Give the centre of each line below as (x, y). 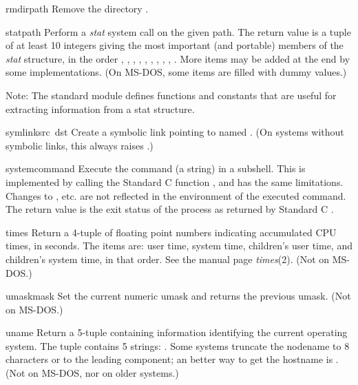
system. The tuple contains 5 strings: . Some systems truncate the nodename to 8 (178, 345)
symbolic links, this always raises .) (80, 145)
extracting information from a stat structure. (100, 108)
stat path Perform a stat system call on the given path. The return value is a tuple (178, 31)
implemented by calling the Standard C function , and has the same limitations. (175, 181)
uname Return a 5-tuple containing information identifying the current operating (177, 332)
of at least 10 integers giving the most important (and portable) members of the (175, 45)
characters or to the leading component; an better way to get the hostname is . (172, 359)
